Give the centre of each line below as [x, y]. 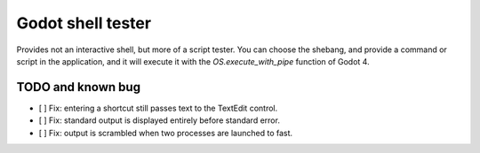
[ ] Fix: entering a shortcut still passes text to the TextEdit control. [158, 108]
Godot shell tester [84, 23]
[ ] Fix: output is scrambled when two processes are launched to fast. [166, 133]
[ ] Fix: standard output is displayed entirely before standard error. [159, 120]
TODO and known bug [79, 87]
